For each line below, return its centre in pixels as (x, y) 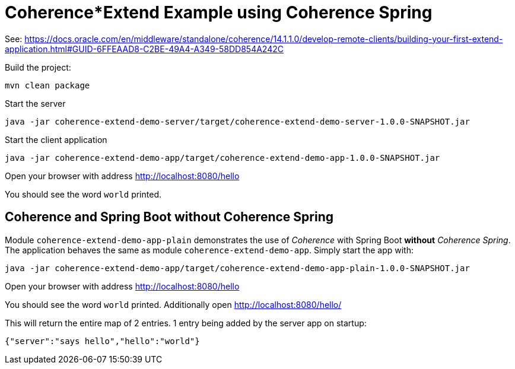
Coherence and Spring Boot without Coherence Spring (169, 217)
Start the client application (56, 139)
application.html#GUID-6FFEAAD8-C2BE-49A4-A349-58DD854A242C (144, 49)
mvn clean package (47, 85)
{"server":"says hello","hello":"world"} (102, 341)
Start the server (35, 103)
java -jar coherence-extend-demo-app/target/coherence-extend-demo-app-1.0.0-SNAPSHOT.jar (222, 158)
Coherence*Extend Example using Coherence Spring (219, 12)
